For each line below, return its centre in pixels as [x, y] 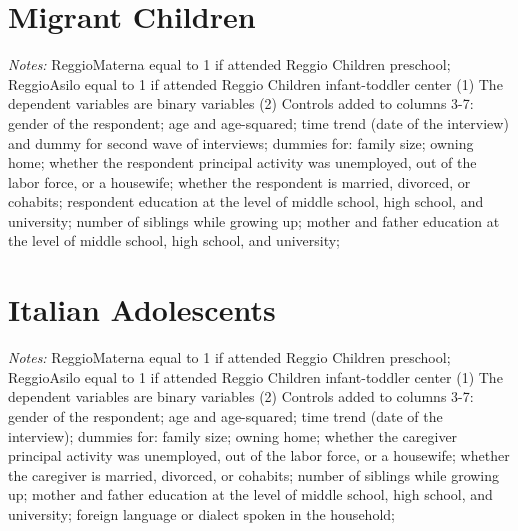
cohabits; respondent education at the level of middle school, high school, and [246, 201]
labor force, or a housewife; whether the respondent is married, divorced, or [239, 181]
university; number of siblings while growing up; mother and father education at [254, 220]
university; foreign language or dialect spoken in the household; [201, 513]
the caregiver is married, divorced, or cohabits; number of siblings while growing [254, 474]
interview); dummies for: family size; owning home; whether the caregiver [233, 435]
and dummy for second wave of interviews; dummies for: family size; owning [241, 142]
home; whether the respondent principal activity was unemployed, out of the [242, 162]
